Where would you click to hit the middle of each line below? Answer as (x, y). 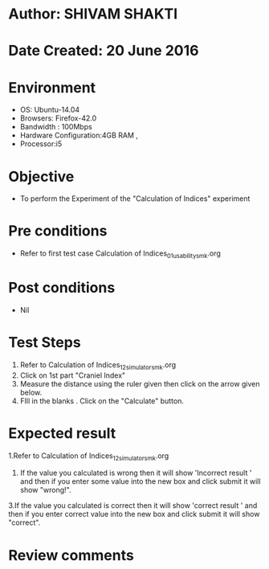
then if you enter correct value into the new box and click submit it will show (134, 514)
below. (31, 392)
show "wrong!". (45, 490)
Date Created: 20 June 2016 (104, 51)
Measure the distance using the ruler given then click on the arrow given (140, 383)
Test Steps (45, 343)
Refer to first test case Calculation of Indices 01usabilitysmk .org (120, 254)
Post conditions (62, 288)
